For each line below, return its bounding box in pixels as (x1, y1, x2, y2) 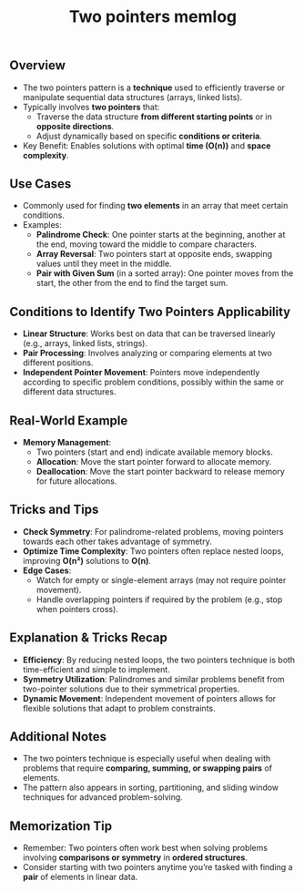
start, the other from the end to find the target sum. (35, 278, 228, 289)
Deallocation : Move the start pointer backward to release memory (35, 466, 285, 477)
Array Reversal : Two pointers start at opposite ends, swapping (35, 249, 273, 260)
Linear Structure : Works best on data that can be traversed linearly (22, 328, 276, 339)
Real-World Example (9, 413, 128, 428)
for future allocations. (35, 476, 117, 486)
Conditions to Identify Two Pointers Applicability (9, 303, 291, 320)
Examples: (22, 220, 62, 230)
